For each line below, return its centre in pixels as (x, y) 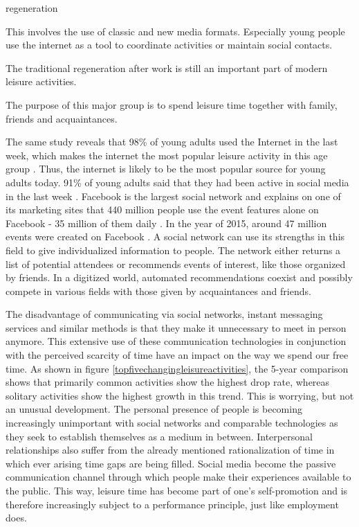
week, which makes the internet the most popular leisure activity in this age (167, 155)
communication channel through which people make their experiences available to (178, 477)
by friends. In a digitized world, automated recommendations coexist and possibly (179, 277)
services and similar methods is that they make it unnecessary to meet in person (176, 327)
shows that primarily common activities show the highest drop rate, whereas (168, 382)
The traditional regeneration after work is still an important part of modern (167, 68)
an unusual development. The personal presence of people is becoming (154, 409)
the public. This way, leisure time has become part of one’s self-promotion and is (177, 490)
